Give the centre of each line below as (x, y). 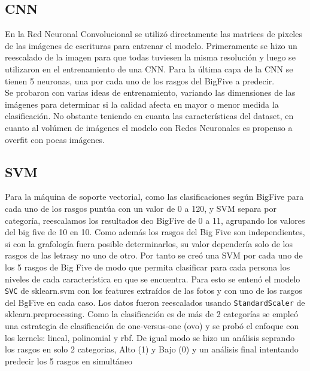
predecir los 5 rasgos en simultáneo (69, 361)
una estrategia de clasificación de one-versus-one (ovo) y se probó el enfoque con (152, 326)
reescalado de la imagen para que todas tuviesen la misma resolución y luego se (150, 57)
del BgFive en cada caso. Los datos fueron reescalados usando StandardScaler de (155, 302)
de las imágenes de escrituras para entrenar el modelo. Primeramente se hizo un (151, 45)
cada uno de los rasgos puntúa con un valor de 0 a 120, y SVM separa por (141, 208)
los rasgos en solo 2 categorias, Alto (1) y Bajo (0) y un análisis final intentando (152, 349)
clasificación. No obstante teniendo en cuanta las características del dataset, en (149, 116)
